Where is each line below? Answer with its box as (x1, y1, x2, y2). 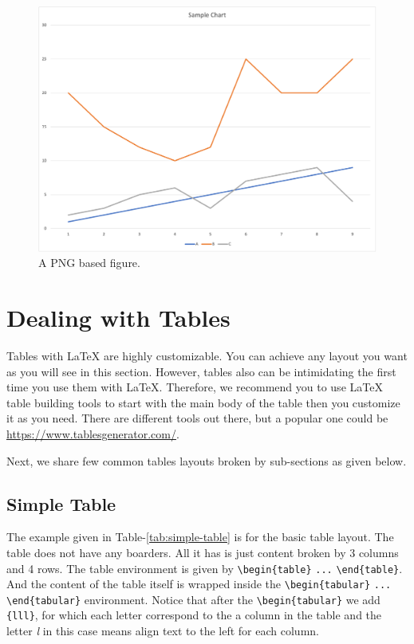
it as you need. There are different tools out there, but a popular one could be (6, 410, 388, 426)
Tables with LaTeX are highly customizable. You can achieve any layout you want (6, 347, 408, 363)
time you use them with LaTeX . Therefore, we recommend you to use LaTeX (6, 379, 383, 395)
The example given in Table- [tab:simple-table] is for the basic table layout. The (6, 528, 394, 545)
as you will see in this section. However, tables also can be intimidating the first (6, 363, 396, 379)
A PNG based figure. (38, 254, 140, 271)
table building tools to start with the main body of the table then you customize (6, 394, 400, 410)
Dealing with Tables (6, 301, 231, 334)
